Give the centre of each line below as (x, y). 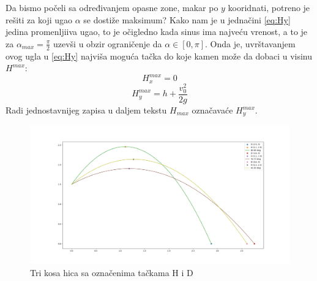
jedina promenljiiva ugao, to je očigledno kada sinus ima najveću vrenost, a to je (157, 32)
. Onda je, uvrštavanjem (250, 43)
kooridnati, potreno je (269, 7)
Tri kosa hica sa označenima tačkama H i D (112, 272)
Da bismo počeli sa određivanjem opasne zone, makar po (112, 7)
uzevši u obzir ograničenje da (107, 43)
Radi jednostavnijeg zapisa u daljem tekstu (86, 110)
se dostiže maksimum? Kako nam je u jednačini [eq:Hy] (187, 19)
